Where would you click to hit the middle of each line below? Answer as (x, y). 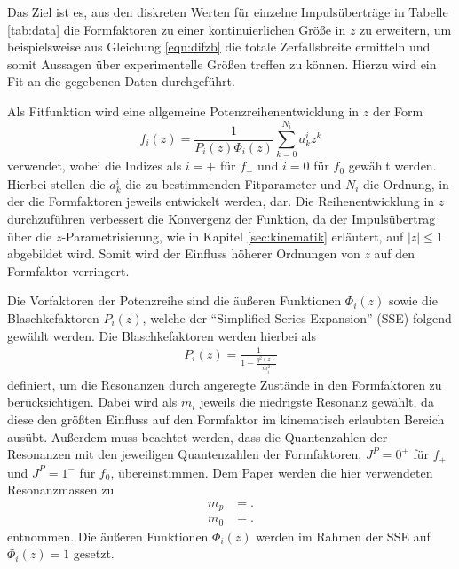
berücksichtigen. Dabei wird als (92, 402)
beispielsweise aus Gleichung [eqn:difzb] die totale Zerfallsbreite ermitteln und (219, 47)
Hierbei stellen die (56, 183)
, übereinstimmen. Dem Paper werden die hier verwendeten (272, 472)
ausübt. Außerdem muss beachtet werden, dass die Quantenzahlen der (198, 436)
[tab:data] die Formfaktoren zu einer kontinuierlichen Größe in (177, 29)
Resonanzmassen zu (61, 490)
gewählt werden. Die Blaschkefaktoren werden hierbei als (162, 335)
